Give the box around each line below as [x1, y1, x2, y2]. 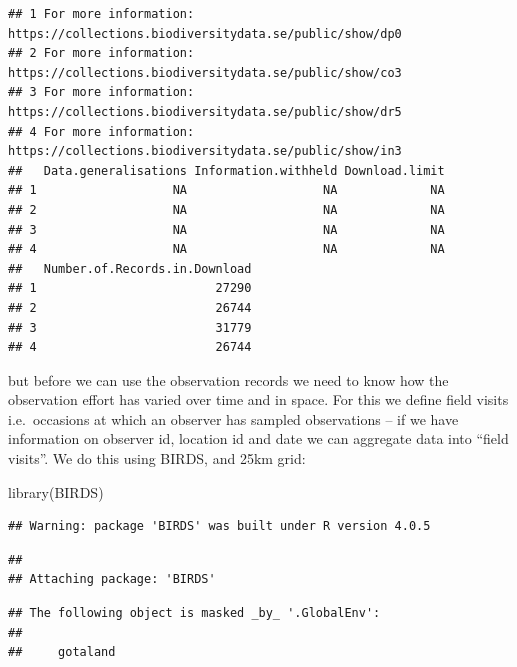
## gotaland [8, 645, 116, 660]
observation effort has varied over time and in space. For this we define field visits [8, 389, 509, 410]
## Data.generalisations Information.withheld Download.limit [8, 163, 445, 178]
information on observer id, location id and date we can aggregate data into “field [8, 428, 509, 449]
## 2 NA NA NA [8, 202, 445, 217]
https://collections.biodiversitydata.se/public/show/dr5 [8, 104, 402, 119]
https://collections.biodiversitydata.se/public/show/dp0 [8, 26, 402, 41]
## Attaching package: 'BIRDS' [8, 572, 216, 587]
